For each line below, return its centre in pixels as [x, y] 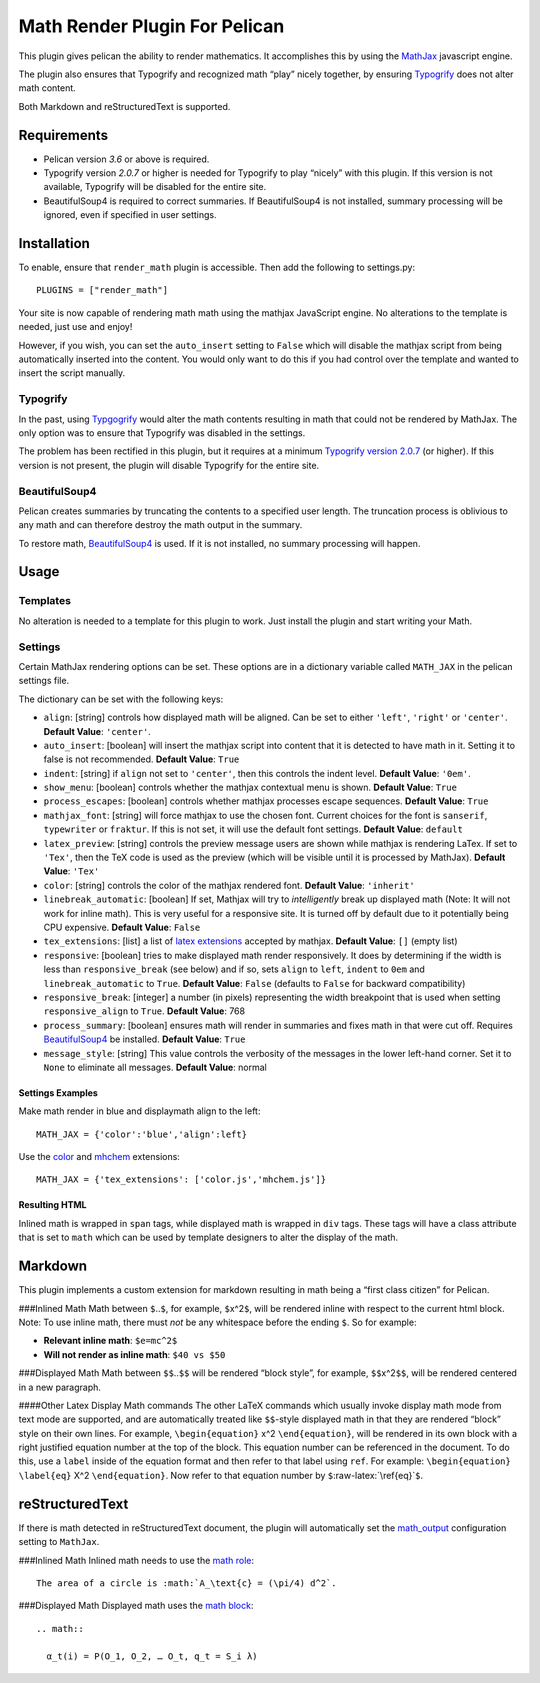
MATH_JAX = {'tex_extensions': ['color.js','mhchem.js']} [181, 1179]
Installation [54, 243]
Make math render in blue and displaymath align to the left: [139, 1111]
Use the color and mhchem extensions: [99, 1157]
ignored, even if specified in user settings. [130, 215]
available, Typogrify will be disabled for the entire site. [155, 187]
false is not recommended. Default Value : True [141, 759]
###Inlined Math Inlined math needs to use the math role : [136, 1560]
